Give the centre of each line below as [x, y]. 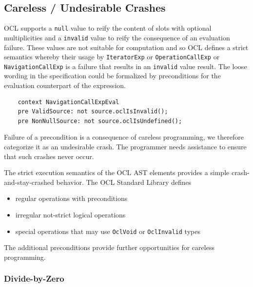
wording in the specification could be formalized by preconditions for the [112, 76]
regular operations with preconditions [71, 198]
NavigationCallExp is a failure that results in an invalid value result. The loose [126, 66]
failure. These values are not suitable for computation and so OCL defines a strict [126, 47]
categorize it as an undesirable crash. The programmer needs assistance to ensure [125, 146]
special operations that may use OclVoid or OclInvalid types [108, 231]
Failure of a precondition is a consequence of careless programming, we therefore [124, 137]
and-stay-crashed [29, 182]
